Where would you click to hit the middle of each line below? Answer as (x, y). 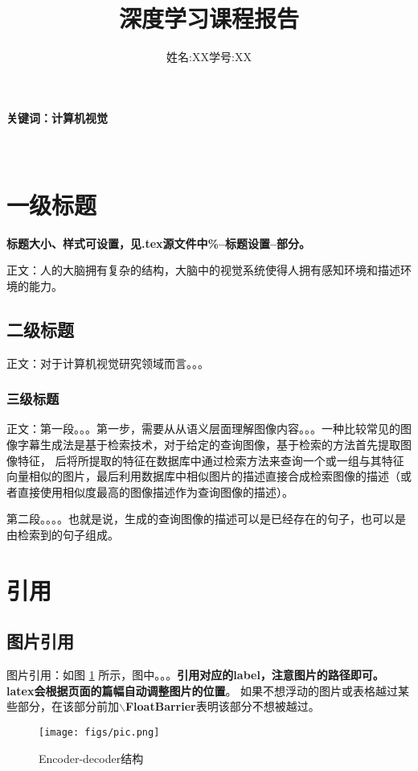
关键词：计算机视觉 (57, 117)
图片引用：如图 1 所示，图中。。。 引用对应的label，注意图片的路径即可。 (195, 675)
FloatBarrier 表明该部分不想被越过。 (222, 706)
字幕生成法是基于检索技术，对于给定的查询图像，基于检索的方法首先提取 (209, 445)
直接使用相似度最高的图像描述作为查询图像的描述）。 (155, 491)
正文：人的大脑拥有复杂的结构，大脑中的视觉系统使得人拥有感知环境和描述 (203, 270)
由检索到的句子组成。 (63, 534)
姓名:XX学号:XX (209, 57)
